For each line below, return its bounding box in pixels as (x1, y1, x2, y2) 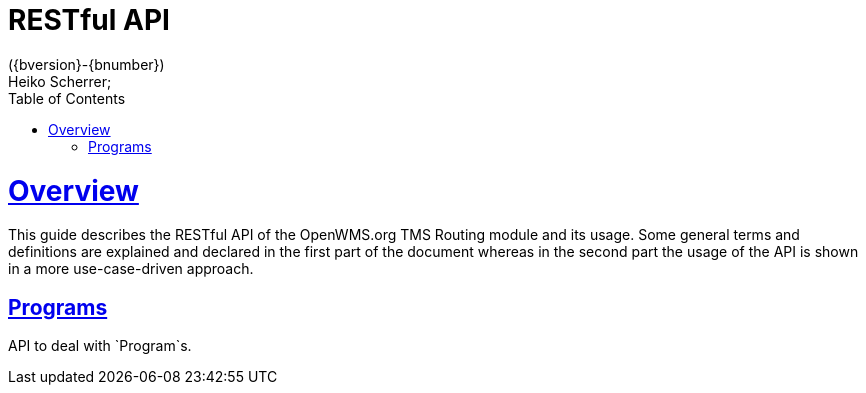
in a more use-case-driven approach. (8, 260, 254, 278)
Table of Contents (8, 89, 126, 107)
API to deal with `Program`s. (8, 337, 192, 355)
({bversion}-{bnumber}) (8, 55, 165, 73)
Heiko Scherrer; (8, 72, 112, 90)
